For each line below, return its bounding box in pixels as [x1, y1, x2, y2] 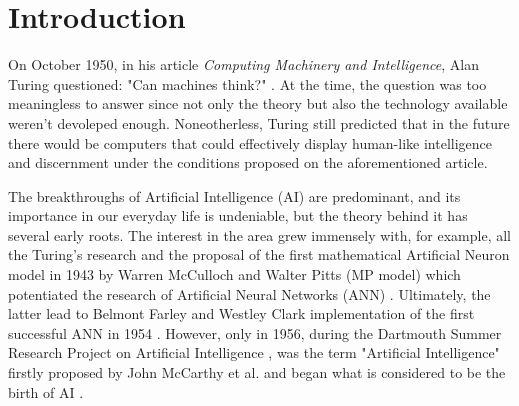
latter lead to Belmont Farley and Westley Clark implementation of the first [8, 303, 475, 324]
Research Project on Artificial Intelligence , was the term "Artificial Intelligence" [8, 342, 500, 363]
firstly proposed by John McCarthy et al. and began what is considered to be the [8, 362, 506, 383]
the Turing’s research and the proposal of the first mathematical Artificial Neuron [8, 244, 510, 265]
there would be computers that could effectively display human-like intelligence [8, 132, 492, 153]
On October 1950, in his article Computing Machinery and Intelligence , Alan [8, 54, 479, 75]
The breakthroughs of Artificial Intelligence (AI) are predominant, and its [8, 185, 461, 206]
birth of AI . [8, 381, 84, 402]
